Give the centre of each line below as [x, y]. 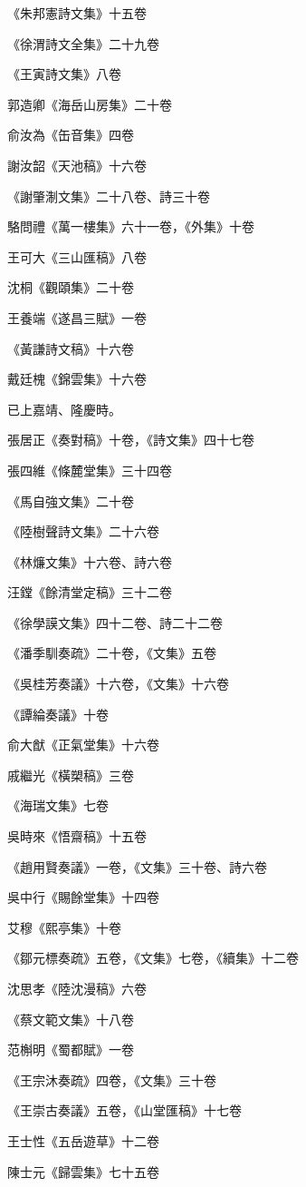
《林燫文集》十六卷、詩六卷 [90, 561]
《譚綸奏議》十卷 [58, 714]
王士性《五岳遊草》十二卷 [83, 1140]
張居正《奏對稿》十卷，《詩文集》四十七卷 [131, 440]
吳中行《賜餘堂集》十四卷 [83, 897]
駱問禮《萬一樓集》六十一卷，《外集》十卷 [131, 226]
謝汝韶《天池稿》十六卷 [77, 165]
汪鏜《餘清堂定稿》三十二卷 [90, 592]
